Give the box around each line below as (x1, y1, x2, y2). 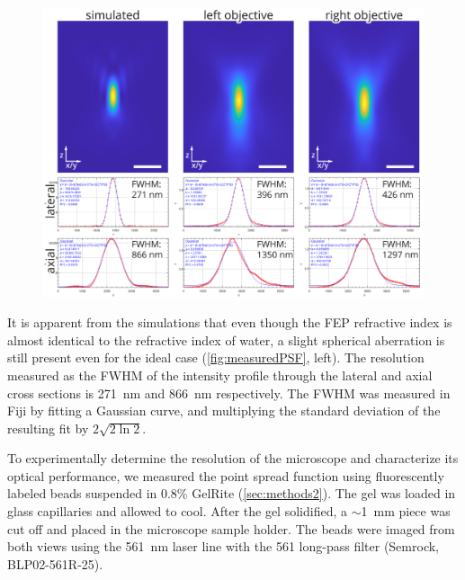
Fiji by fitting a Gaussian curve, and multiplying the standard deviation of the (7, 401, 441, 420)
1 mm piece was (361, 502, 451, 521)
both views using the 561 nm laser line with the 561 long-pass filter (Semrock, (7, 537, 439, 556)
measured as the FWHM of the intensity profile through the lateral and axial (7, 365, 433, 384)
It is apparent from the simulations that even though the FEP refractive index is (7, 313, 452, 332)
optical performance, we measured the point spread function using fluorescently (7, 466, 444, 485)
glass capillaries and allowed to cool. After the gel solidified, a (7, 502, 347, 521)
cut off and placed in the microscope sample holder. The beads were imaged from (7, 519, 455, 538)
